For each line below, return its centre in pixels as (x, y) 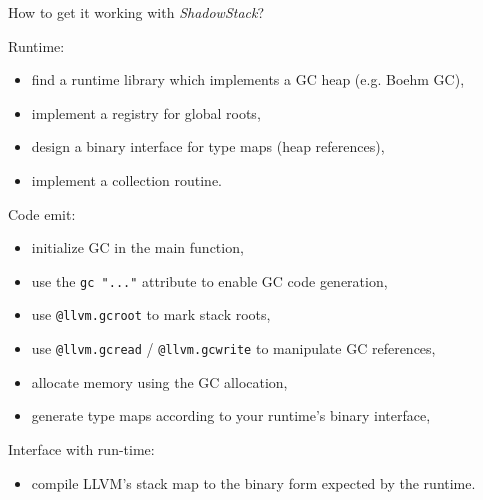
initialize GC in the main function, (137, 247)
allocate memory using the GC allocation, (159, 381)
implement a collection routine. (127, 179)
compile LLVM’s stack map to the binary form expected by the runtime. (253, 482)
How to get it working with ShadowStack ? (136, 12)
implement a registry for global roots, (146, 112)
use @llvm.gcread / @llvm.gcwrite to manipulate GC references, (233, 348)
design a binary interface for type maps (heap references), (208, 146)
